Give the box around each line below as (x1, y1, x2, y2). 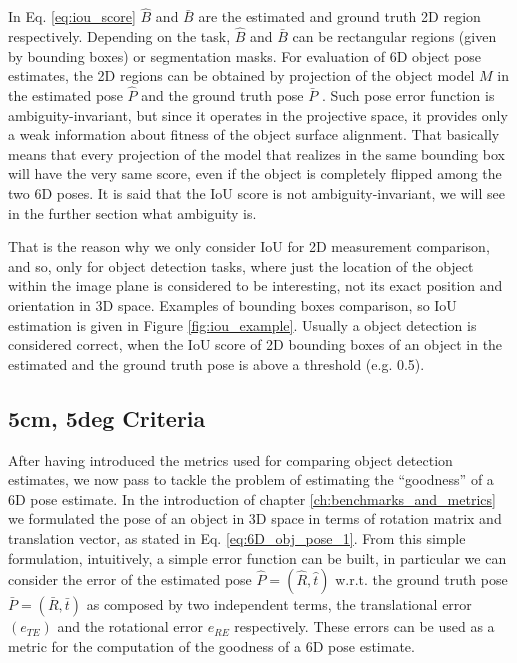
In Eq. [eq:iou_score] (8, 6, 136, 27)
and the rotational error (57, 616, 204, 637)
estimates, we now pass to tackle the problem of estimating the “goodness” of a (8, 469, 494, 490)
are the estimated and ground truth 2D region (198, 6, 481, 27)
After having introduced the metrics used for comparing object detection (8, 449, 453, 470)
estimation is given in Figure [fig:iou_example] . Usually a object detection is (8, 314, 477, 335)
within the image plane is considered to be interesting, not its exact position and (8, 275, 503, 296)
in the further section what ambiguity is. (8, 202, 257, 223)
